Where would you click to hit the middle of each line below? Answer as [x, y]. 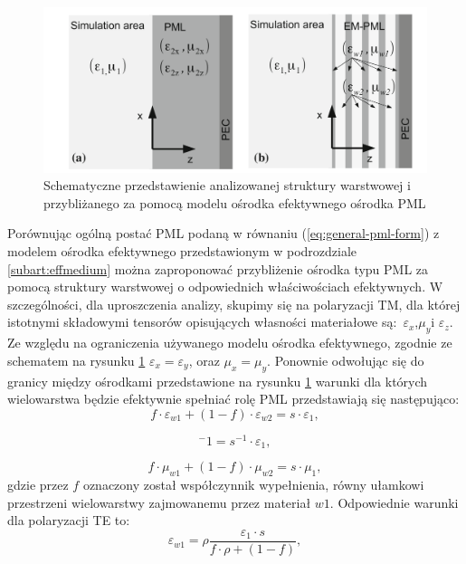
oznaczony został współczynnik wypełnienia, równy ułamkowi [253, 485]
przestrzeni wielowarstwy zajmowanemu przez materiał [159, 502]
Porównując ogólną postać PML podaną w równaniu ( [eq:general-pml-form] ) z [223, 233]
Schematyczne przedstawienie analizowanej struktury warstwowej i [227, 185]
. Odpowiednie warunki [394, 502]
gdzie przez [38, 485]
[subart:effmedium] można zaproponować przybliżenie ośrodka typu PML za [218, 268]
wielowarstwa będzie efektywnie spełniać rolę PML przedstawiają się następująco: [233, 399]
